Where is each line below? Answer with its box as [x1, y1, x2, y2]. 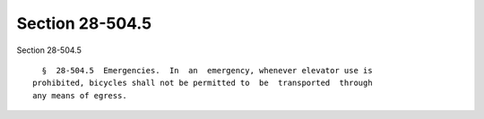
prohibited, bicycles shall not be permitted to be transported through [32, 78, 373, 89]
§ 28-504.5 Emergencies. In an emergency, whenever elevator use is [41, 65, 373, 75]
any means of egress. [32, 90, 127, 100]
